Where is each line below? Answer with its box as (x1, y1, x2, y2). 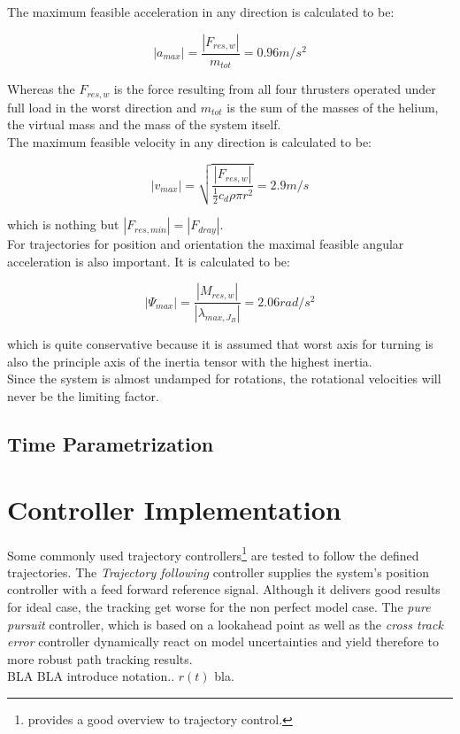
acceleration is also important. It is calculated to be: (7, 251, 290, 270)
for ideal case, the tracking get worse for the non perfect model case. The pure (7, 597, 431, 615)
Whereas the (7, 80, 75, 98)
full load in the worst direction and (7, 97, 197, 116)
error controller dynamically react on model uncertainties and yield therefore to (7, 632, 439, 651)
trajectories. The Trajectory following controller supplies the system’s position (7, 562, 430, 581)
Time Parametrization (7, 430, 214, 458)
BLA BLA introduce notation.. (7, 667, 175, 685)
